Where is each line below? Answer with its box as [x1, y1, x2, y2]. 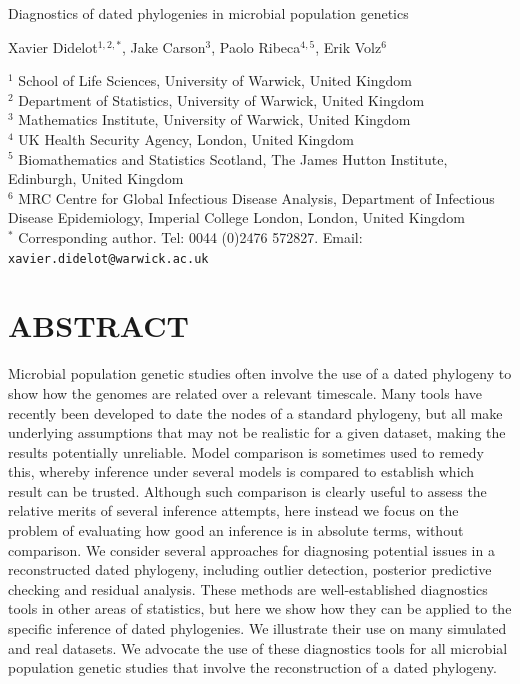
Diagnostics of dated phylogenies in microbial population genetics [8, 3, 409, 23]
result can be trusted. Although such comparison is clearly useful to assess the [8, 480, 487, 501]
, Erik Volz [315, 36, 382, 57]
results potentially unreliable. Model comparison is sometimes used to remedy [8, 441, 484, 462]
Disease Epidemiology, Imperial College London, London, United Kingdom [8, 207, 465, 228]
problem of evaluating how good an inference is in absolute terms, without [8, 520, 464, 541]
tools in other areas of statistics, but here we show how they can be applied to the [8, 598, 512, 619]
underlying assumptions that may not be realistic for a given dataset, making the [8, 422, 506, 443]
